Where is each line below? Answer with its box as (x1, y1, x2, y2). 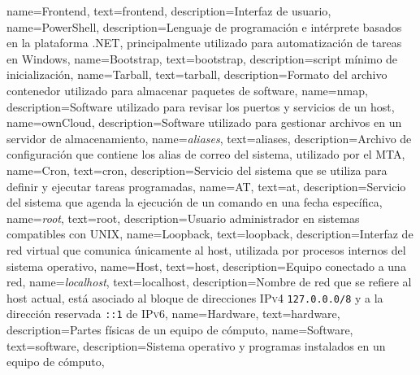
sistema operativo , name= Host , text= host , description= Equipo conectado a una (6, 257, 406, 274)
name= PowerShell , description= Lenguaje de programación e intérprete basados (6, 18, 402, 35)
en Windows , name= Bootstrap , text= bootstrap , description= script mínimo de (6, 50, 398, 67)
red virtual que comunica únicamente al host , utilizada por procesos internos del (6, 241, 406, 258)
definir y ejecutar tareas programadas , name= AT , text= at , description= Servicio (6, 177, 406, 194)
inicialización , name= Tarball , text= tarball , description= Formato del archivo (6, 66, 388, 83)
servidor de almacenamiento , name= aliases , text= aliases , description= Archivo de (6, 129, 412, 146)
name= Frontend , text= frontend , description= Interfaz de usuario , (6, 2, 331, 19)
